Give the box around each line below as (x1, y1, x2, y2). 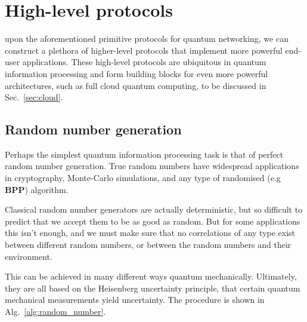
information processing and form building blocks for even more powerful (5, 67, 268, 79)
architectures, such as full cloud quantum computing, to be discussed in (5, 79, 266, 91)
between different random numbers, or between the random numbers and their (5, 238, 292, 251)
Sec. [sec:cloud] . (5, 91, 63, 103)
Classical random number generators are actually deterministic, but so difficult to (5, 203, 303, 216)
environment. (5, 250, 52, 262)
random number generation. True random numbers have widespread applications (5, 160, 299, 172)
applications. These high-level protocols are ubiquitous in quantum (22, 56, 266, 68)
